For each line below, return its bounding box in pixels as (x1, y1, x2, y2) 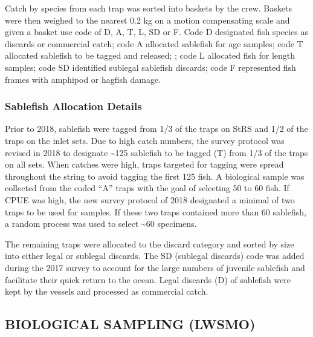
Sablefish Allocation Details (5, 99, 142, 114)
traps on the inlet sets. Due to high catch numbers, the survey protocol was (5, 134, 285, 146)
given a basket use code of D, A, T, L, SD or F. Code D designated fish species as (5, 25, 308, 38)
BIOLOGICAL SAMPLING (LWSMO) (5, 315, 256, 333)
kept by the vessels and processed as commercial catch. (5, 285, 208, 298)
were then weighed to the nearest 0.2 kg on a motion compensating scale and (5, 13, 290, 26)
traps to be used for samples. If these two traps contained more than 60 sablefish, (5, 205, 306, 218)
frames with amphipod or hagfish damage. (5, 73, 161, 85)
